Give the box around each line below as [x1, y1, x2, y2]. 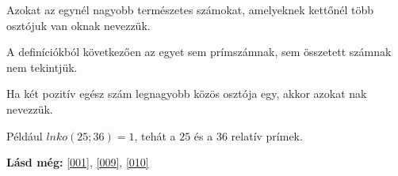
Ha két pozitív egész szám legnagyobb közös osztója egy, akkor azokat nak [6, 85, 367, 102]
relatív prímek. [231, 127, 303, 144]
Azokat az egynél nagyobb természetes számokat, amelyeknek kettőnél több [6, 2, 373, 17]
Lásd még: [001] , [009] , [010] [6, 154, 149, 170]
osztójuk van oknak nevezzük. [6, 17, 151, 33]
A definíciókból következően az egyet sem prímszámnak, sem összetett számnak [6, 43, 392, 60]
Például [6, 127, 43, 144]
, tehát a [134, 127, 176, 144]
